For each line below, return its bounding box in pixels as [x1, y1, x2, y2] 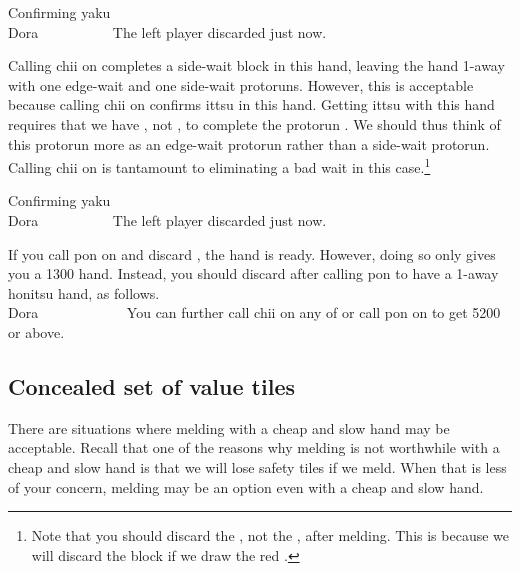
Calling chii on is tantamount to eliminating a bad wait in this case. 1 [8, 154, 431, 177]
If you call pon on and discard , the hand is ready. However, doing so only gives [8, 243, 496, 264]
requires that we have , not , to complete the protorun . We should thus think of [8, 113, 501, 134]
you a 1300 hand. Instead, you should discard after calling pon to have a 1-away [8, 263, 499, 284]
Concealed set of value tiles [8, 370, 295, 401]
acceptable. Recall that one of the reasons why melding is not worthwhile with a [8, 437, 500, 458]
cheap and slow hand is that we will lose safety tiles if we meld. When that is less [8, 456, 507, 477]
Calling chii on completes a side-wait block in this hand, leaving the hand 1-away [8, 55, 505, 76]
